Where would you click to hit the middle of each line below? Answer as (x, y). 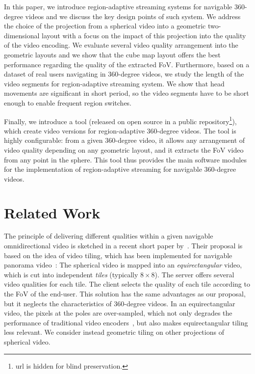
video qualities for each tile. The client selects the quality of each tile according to (127, 284)
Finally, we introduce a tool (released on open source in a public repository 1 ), (120, 120)
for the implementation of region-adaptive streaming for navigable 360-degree (120, 169)
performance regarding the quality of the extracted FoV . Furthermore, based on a (127, 64)
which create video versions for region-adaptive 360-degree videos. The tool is (120, 130)
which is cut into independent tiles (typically (71, 274)
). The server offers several (194, 274)
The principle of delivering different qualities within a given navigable (109, 236)
